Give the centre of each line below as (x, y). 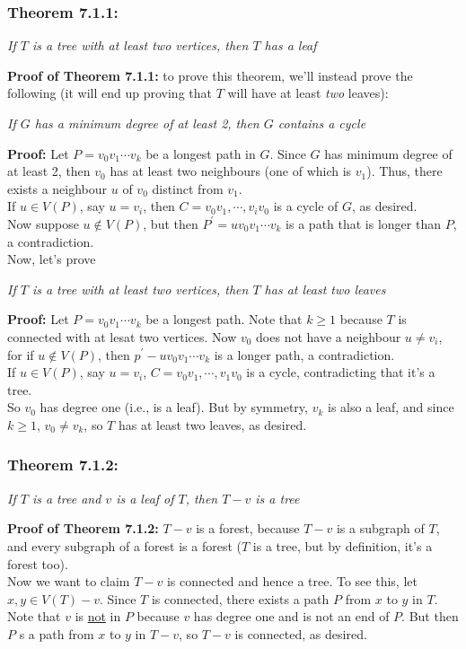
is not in (98, 616)
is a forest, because (248, 528)
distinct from (188, 188)
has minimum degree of (388, 153)
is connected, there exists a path (240, 598)
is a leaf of (145, 498)
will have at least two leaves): (308, 93)
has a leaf (290, 45)
